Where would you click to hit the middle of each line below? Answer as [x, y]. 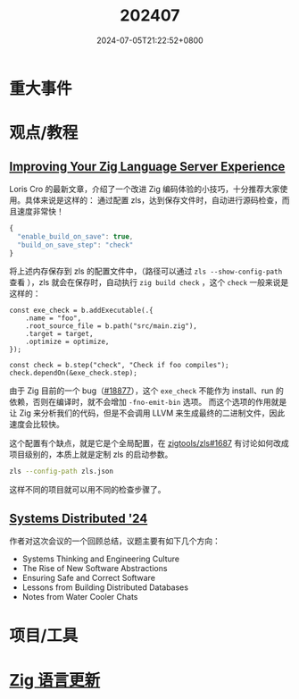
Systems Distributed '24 [79, 518]
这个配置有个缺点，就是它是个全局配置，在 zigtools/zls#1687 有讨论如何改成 [149, 443]
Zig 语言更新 [55, 680]
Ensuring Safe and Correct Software [89, 578]
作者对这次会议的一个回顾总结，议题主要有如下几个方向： [115, 541]
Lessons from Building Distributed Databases [105, 587]
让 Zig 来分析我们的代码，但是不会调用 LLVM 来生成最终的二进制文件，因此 [147, 413]
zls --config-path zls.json [62, 472]
